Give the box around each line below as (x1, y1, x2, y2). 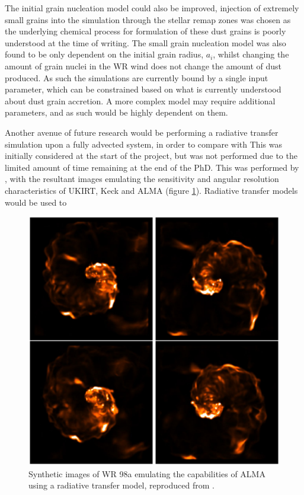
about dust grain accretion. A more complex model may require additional (5, 94, 276, 107)
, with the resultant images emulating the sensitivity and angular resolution (5, 173, 279, 185)
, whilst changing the (213, 48, 289, 60)
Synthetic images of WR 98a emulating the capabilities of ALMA (28, 467, 265, 480)
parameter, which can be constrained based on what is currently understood (5, 83, 281, 95)
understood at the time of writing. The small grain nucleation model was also (5, 36, 286, 49)
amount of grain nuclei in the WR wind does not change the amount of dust (5, 59, 282, 72)
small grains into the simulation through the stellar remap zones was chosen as (5, 13, 291, 25)
